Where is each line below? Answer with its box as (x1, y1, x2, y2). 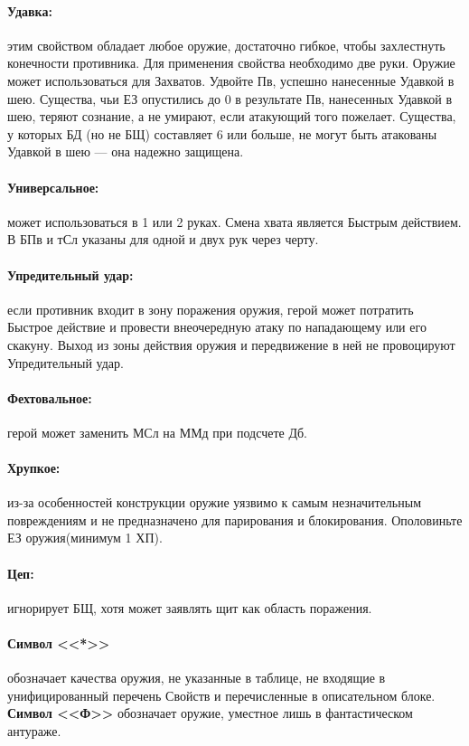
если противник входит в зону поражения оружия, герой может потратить (7, 299, 414, 318)
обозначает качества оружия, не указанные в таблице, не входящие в (7, 668, 386, 687)
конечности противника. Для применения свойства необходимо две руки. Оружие (7, 53, 455, 72)
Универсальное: (7, 177, 99, 196)
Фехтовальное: (7, 388, 92, 407)
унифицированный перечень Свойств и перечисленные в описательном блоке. (7, 685, 436, 704)
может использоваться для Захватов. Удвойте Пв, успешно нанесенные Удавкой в (7, 71, 455, 90)
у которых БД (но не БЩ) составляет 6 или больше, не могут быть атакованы (7, 124, 437, 143)
